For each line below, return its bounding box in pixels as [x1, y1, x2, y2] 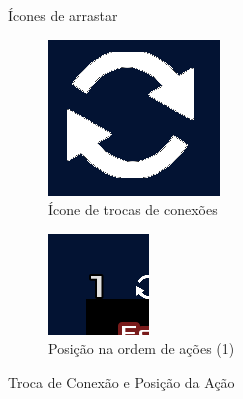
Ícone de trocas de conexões [48, 199, 218, 220]
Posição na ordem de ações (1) [48, 338, 235, 359]
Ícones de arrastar [8, 5, 118, 25]
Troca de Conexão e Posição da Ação [8, 371, 235, 392]
